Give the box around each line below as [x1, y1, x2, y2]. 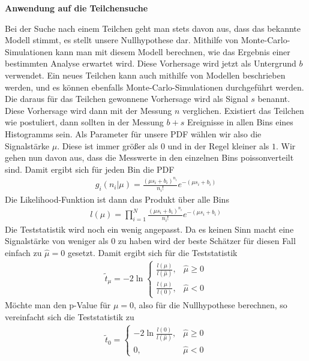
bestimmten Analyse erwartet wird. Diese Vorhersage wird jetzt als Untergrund [5, 57, 296, 70]
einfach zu [5, 246, 42, 258]
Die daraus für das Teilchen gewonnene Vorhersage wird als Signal [5, 92, 248, 105]
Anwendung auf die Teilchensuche [5, 2, 148, 14]
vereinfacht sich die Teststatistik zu [5, 310, 134, 323]
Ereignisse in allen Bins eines [187, 116, 293, 128]
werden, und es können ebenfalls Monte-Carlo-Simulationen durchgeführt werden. [5, 80, 304, 93]
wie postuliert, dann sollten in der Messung [5, 116, 164, 128]
